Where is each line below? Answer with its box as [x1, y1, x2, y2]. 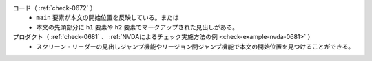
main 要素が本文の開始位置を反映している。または [36, 14, 179, 22]
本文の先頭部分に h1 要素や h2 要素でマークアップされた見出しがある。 [36, 23, 239, 31]
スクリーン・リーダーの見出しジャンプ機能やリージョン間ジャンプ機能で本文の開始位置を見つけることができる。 [36, 42, 355, 51]
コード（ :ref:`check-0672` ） [12, 4, 96, 12]
